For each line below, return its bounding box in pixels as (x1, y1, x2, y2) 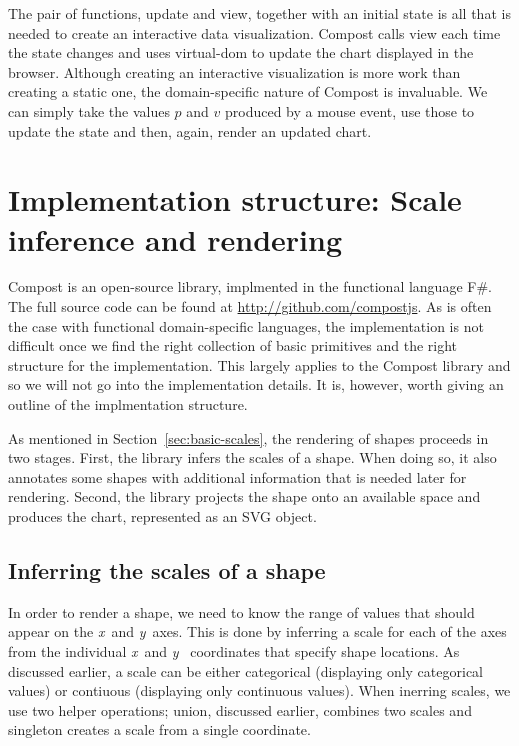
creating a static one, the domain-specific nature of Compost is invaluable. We (8, 81, 488, 102)
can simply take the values (8, 100, 170, 121)
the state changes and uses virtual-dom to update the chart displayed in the (8, 42, 474, 63)
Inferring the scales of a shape (8, 554, 326, 585)
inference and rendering (8, 218, 343, 259)
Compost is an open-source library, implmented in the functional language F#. (8, 276, 492, 297)
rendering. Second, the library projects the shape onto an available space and (8, 486, 481, 507)
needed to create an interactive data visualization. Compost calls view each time (8, 22, 501, 43)
